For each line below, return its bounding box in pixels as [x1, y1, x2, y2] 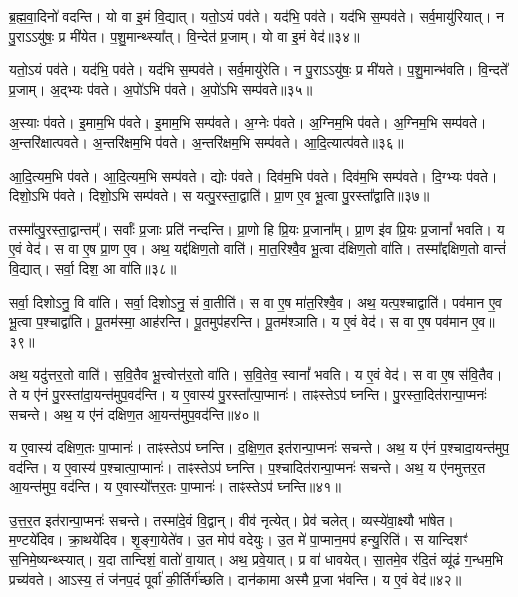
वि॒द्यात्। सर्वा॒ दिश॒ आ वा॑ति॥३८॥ [9, 257, 177, 278]
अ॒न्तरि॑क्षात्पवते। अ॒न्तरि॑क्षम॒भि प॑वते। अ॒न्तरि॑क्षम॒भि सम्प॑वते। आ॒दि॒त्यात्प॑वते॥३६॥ [9, 131, 404, 152]
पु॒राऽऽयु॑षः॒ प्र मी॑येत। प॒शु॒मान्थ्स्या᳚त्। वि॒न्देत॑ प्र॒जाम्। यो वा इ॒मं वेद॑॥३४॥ [9, 25, 360, 46]
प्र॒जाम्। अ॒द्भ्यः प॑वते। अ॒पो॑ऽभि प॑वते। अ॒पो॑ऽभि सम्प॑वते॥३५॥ [9, 78, 313, 99]
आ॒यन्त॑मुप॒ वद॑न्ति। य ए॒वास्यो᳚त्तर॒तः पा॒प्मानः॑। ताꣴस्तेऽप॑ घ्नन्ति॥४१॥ [9, 476, 341, 497]
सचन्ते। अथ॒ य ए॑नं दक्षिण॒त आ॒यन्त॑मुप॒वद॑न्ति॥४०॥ [9, 403, 259, 424]
